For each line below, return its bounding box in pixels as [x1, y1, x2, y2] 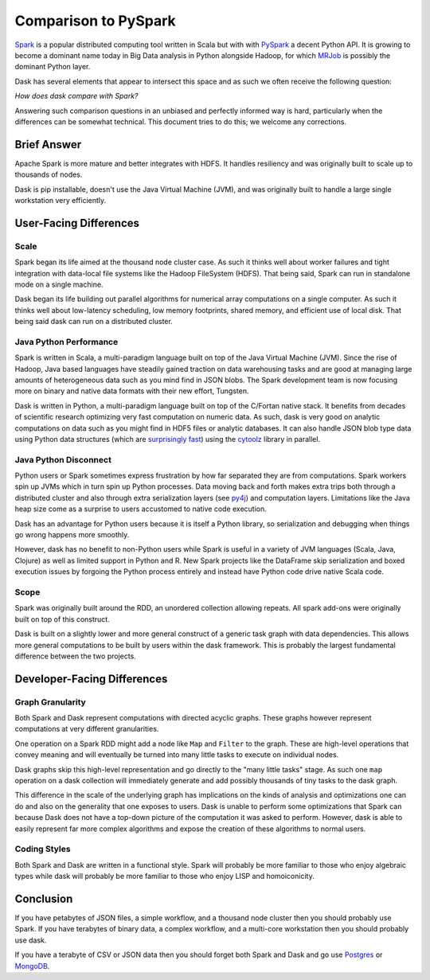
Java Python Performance [14, 336, 119, 347]
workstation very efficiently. [14, 195, 107, 205]
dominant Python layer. [14, 62, 91, 72]
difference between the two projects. [14, 651, 137, 661]
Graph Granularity [14, 697, 87, 708]
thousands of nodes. [14, 170, 83, 179]
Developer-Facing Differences [14, 672, 168, 685]
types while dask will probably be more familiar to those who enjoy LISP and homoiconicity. [14, 872, 315, 881]
